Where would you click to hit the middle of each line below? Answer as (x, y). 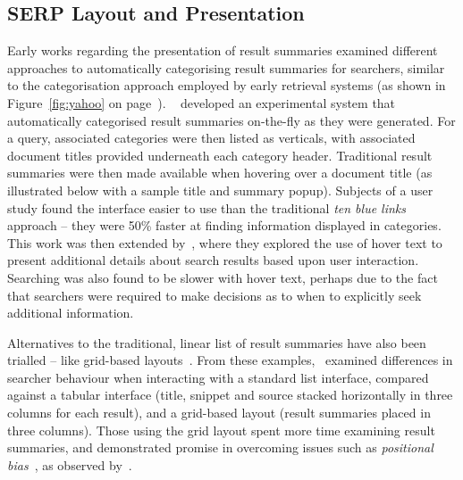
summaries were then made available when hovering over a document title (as (220, 173)
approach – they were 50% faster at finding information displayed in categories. (224, 225)
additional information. (71, 313)
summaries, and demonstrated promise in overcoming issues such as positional (220, 447)
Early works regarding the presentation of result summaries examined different (223, 50)
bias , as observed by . (70, 464)
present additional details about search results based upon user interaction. (213, 260)
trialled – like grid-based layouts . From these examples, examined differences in (230, 360)
